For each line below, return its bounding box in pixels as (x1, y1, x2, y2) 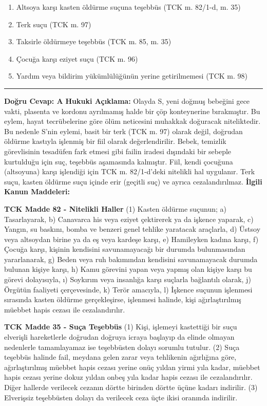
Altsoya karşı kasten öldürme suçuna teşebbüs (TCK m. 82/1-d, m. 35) (16, 2, 241, 12)
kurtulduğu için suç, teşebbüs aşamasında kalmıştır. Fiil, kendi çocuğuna (4, 156, 233, 167)
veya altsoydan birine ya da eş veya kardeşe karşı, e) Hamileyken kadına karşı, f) (4, 233, 259, 244)
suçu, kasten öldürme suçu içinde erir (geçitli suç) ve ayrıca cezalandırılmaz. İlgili (4, 176, 262, 187)
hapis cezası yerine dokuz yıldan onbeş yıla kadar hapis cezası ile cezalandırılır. (4, 372, 253, 382)
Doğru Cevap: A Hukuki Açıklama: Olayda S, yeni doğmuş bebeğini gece (4, 95, 250, 106)
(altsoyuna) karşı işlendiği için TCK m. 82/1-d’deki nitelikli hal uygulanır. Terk (4, 166, 255, 177)
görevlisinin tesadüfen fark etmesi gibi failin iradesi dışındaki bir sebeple (4, 145, 232, 156)
